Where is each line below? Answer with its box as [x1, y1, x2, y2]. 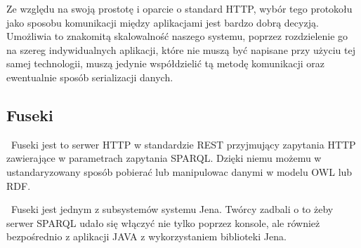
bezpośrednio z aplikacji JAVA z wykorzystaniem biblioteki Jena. [6, 229, 287, 244]
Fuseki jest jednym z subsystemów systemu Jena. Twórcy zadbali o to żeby [11, 202, 334, 216]
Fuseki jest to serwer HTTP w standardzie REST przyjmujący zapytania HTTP [11, 137, 356, 151]
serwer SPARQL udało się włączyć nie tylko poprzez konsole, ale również [6, 215, 320, 230]
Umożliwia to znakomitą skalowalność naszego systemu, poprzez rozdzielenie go [6, 29, 348, 43]
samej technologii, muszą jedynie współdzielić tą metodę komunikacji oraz [6, 56, 324, 71]
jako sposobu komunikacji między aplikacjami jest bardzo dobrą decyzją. [6, 15, 319, 29]
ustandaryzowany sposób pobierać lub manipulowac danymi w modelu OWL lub [6, 164, 353, 179]
